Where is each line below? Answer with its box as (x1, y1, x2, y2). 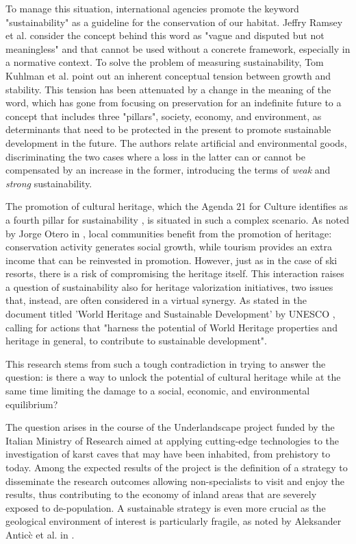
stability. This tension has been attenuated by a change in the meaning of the (5, 82, 331, 96)
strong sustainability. (5, 176, 92, 190)
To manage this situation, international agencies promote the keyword (5, 1, 299, 15)
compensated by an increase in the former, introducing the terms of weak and (5, 163, 331, 177)
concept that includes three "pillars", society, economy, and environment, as (5, 108, 322, 123)
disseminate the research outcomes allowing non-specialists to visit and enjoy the (5, 473, 344, 488)
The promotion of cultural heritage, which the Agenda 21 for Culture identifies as (5, 199, 348, 213)
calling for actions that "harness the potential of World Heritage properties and (5, 320, 338, 334)
